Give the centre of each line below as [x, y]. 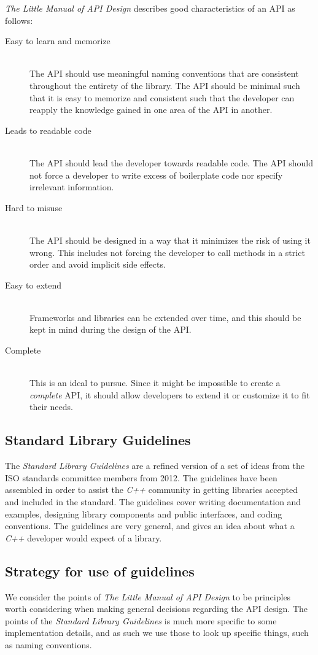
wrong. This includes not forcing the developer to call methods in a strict [167, 252]
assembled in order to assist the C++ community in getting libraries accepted [151, 490]
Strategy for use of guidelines [100, 571]
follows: [19, 20]
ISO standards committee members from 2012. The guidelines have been [141, 477]
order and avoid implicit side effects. [98, 264]
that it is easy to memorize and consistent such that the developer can [162, 97]
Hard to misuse [34, 207]
